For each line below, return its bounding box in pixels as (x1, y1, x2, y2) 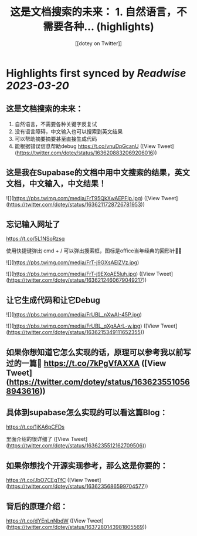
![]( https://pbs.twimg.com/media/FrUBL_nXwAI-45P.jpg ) (6, 311, 142, 318)
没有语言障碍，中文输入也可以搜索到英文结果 (14, 127, 123, 135)
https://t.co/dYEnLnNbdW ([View (6, 517, 86, 524)
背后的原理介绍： (6, 501, 68, 511)
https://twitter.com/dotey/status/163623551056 (9, 377, 191, 387)
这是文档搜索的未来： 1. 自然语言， (10, 5, 177, 19)
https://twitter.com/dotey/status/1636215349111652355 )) (8, 329, 145, 336)
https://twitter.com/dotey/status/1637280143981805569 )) (8, 524, 147, 531)
